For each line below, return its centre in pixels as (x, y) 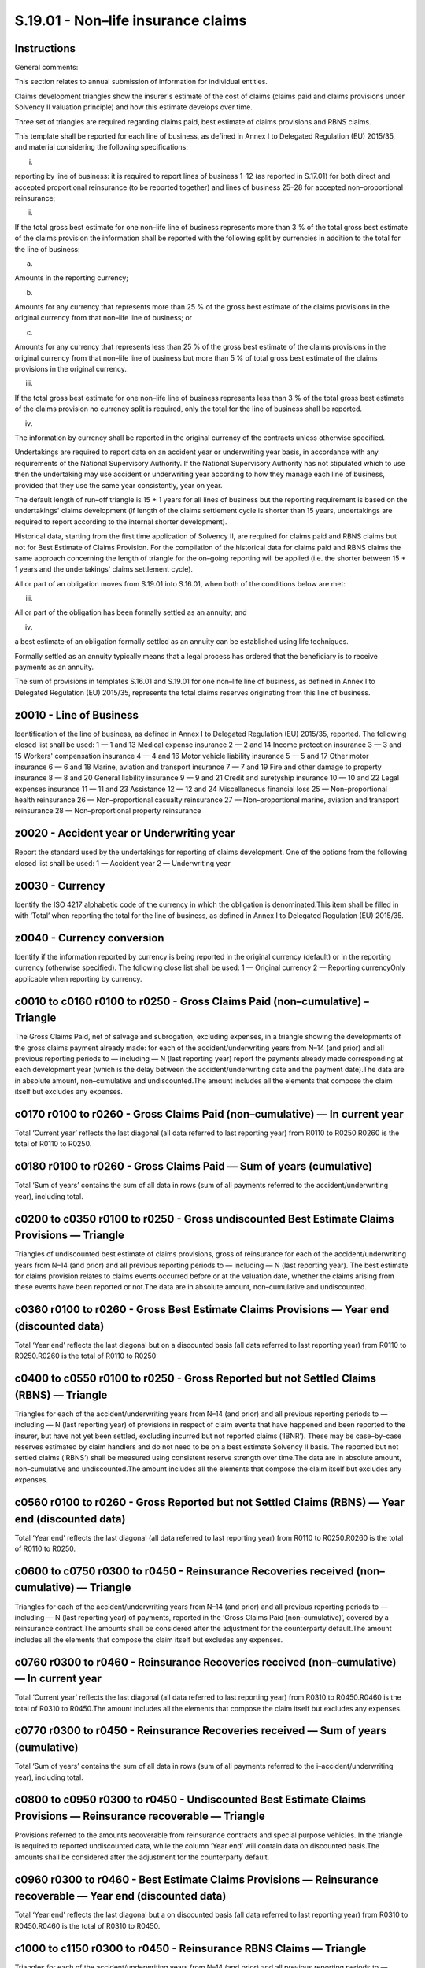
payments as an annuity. (54, 667)
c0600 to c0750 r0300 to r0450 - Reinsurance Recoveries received (184, 1571)
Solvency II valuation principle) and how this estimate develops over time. (134, 107)
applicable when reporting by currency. (78, 978)
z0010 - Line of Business (77, 715)
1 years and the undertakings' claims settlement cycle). (103, 569)
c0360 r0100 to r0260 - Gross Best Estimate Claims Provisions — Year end (202, 1310)
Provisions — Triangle (70, 1236)
